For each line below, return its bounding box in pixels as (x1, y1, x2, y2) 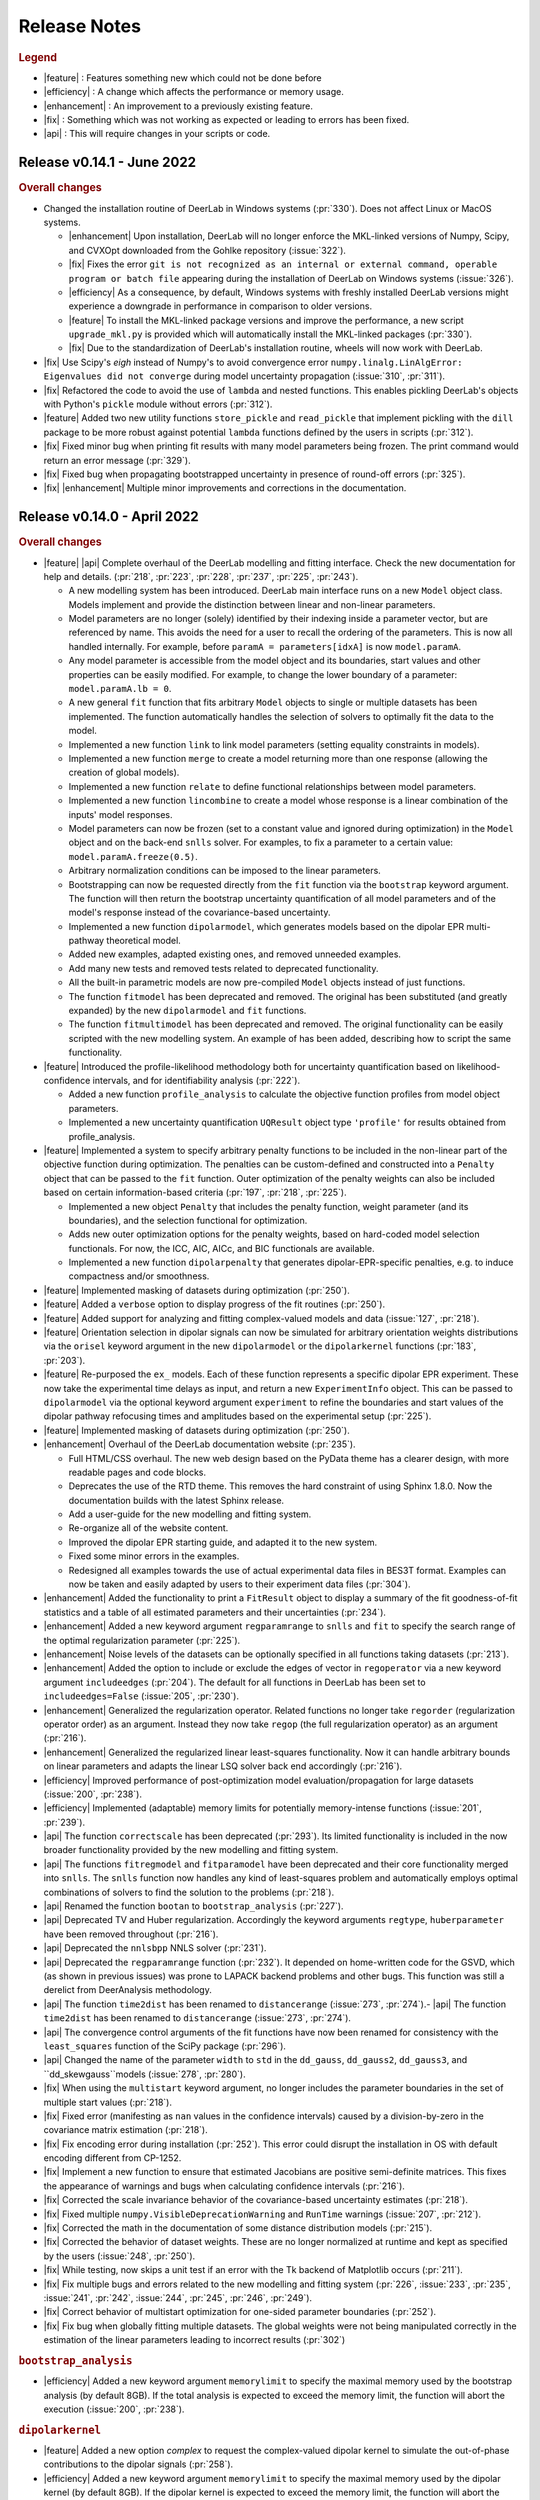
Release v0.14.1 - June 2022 (18, 154, 197, 171)
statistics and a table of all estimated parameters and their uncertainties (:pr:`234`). (43, 1606, 387, 1618)
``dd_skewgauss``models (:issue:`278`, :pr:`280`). (43, 2068, 246, 2080)
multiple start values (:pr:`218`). (43, 2096, 172, 2108)
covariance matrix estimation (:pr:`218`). (43, 2124, 209, 2136)
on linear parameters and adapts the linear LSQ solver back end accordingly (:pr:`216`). (43, 1760, 403, 1772)
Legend (18, 50, 58, 64)
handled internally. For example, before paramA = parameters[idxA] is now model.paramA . (68, 640, 462, 652)
